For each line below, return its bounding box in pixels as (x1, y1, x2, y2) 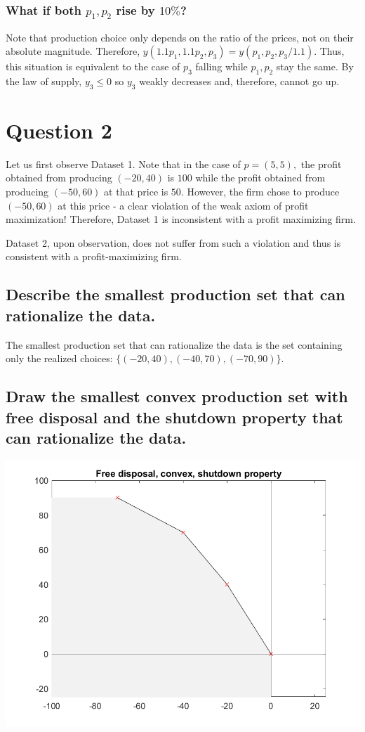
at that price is (104, 184, 168, 199)
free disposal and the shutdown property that (6, 406, 343, 428)
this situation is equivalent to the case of (6, 59, 180, 74)
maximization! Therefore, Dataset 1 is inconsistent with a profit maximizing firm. (6, 212, 356, 226)
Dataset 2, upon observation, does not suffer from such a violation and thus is (6, 235, 341, 250)
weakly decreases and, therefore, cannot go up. (139, 73, 340, 88)
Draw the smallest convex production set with (6, 385, 348, 407)
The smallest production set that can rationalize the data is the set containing (6, 337, 343, 352)
